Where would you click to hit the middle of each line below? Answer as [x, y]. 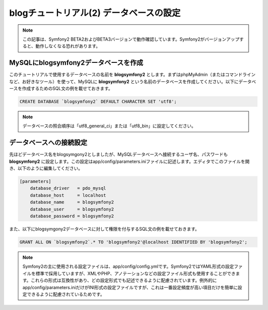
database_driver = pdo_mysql [68, 188]
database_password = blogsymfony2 [72, 216]
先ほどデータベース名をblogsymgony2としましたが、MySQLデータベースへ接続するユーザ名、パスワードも [119, 155]
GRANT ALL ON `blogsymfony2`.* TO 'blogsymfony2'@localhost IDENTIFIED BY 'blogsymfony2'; [134, 242]
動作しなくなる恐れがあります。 [68, 46]
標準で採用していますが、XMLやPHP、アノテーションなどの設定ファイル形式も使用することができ [135, 273]
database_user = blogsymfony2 [72, 209]
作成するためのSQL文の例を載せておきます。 [67, 89]
